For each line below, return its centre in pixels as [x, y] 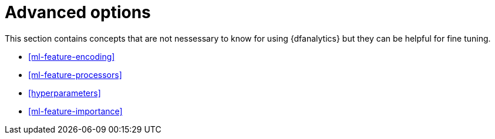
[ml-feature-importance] [75, 111]
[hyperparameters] [65, 93]
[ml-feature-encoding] [72, 56]
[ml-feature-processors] [75, 74]
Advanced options [78, 12]
